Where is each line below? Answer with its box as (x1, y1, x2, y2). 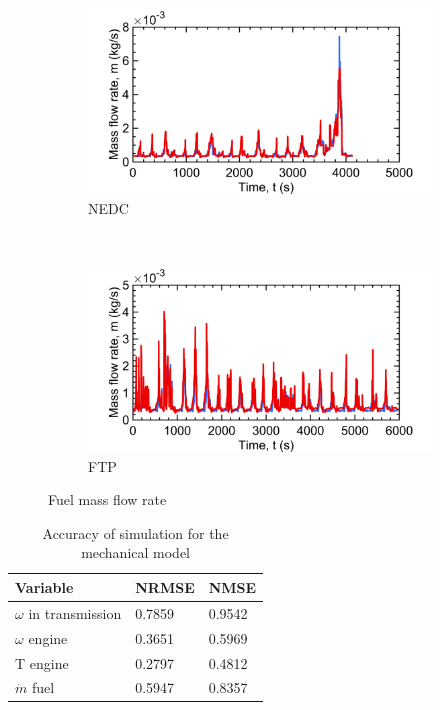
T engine (15, 652, 69, 673)
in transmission (28, 602, 122, 623)
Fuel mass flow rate (48, 489, 167, 510)
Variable (15, 576, 74, 597)
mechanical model (81, 542, 191, 563)
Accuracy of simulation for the (42, 522, 229, 543)
